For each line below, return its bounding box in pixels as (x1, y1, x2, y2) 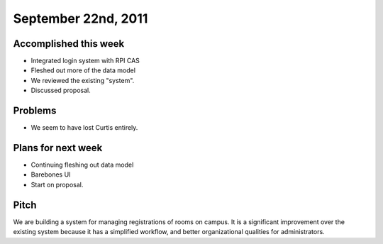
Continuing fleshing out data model (30, 160, 134, 170)
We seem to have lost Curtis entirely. (30, 123, 138, 132)
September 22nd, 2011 (13, 11, 148, 26)
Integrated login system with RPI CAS (30, 57, 140, 65)
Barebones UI (30, 170, 71, 179)
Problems (13, 105, 57, 117)
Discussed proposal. (30, 86, 91, 95)
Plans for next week (13, 142, 103, 154)
